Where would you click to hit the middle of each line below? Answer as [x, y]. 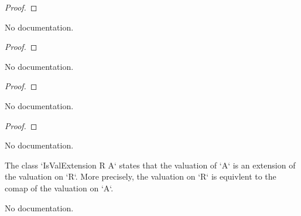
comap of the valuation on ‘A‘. [59, 188]
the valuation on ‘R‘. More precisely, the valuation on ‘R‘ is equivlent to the [141, 176]
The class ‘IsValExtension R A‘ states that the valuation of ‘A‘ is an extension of [150, 165]
